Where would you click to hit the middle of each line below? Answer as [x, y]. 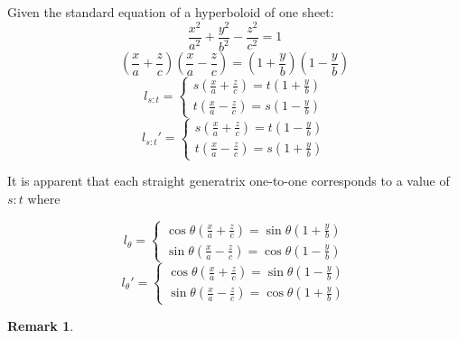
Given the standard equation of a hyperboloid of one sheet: [171, 12]
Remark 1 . [41, 325]
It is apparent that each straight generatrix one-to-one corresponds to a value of [229, 181]
